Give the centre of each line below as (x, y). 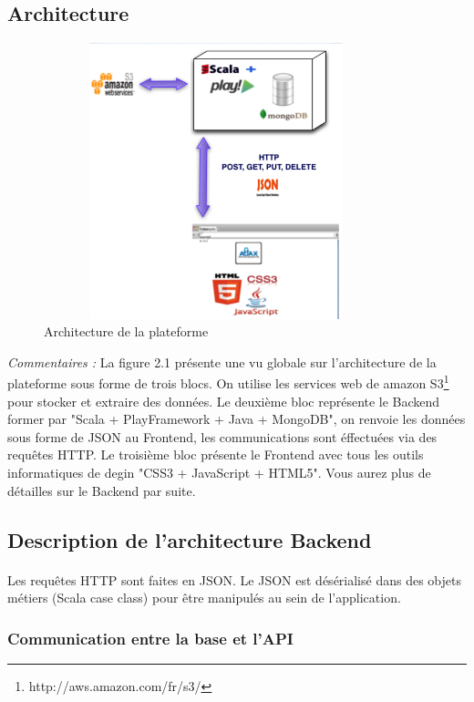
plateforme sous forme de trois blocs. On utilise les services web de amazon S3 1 (228, 382)
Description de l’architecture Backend (190, 539)
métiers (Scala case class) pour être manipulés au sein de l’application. (204, 598)
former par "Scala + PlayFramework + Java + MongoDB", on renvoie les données (237, 419)
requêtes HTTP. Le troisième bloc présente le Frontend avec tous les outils (216, 454)
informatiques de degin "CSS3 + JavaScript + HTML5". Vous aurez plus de (219, 472)
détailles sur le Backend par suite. (102, 490)
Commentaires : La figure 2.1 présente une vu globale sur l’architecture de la (222, 361)
